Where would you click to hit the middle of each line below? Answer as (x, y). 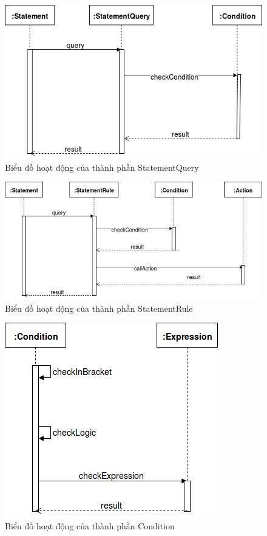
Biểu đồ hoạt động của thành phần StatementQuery (102, 167)
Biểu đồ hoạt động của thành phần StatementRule (99, 308)
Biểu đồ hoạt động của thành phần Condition (90, 525)
